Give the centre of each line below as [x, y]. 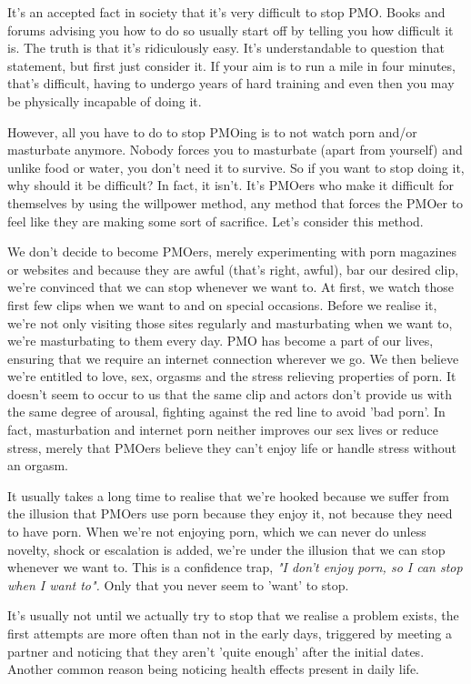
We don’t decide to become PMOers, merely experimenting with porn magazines [232, 251]
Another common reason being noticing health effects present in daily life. [214, 669]
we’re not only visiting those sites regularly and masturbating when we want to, [230, 322]
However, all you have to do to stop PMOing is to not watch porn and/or [212, 131]
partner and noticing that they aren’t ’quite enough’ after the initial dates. [216, 651]
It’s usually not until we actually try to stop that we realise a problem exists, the [233, 615]
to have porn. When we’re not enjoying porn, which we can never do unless [217, 532]
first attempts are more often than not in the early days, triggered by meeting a [230, 633]
